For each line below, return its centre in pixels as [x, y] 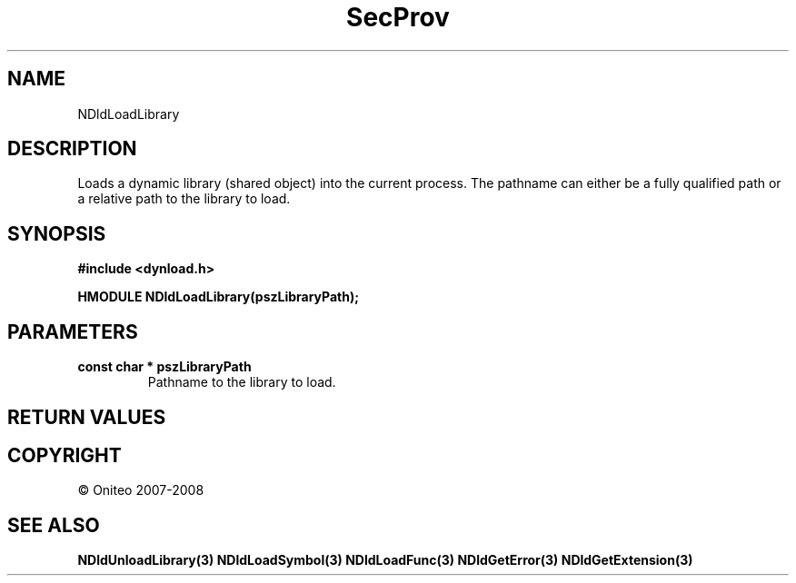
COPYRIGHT [65, 455]
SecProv [398, 17]
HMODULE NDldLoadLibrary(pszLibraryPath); [219, 297]
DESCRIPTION [72, 149]
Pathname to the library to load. [242, 382]
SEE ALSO [54, 525]
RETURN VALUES [87, 417]
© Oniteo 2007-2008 [141, 490]
